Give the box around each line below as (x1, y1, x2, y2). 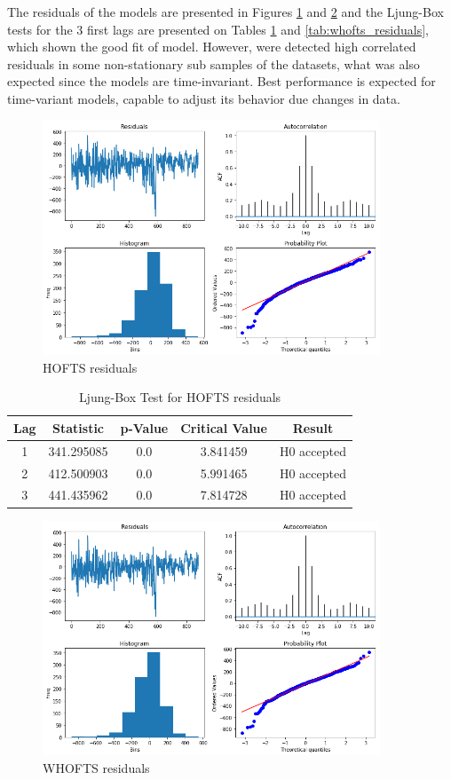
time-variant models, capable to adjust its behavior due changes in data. (7, 89, 400, 107)
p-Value (120, 418, 169, 437)
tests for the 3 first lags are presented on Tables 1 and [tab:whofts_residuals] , (7, 20, 429, 38)
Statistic (52, 418, 105, 437)
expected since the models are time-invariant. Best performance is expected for (7, 72, 436, 91)
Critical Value (180, 418, 267, 437)
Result (292, 418, 334, 437)
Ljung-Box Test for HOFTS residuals (78, 388, 281, 406)
